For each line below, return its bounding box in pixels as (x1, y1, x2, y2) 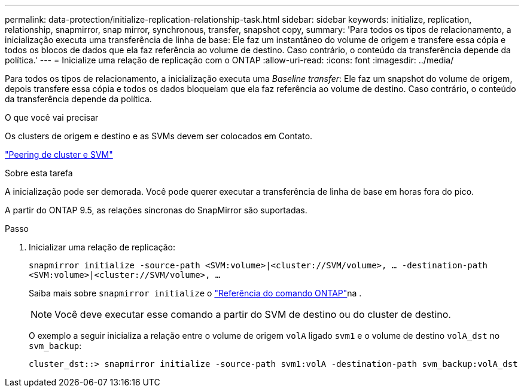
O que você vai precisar (5, 112, 99, 122)
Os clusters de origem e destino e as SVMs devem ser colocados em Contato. (5, 131, 313, 141)
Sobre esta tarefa (5, 168, 73, 178)
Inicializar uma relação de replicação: (29, 242, 176, 252)
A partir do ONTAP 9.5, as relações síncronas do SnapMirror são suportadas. (5, 205, 307, 215)
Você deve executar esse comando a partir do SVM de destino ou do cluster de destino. (54, 308, 451, 320)
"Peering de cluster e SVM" (5, 149, 113, 160)
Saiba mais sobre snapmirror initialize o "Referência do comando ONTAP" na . (29, 288, 362, 298)
